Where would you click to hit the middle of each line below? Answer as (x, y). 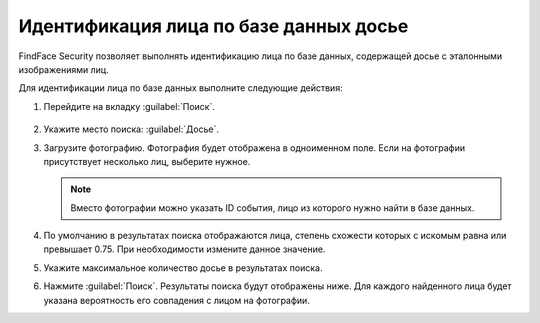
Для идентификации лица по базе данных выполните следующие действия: (181, 88)
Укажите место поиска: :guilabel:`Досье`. (131, 129)
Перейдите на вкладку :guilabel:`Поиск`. (129, 106)
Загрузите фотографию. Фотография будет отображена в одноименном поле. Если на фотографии (254, 147)
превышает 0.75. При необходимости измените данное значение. (184, 249)
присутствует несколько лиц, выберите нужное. (147, 161)
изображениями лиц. (63, 69)
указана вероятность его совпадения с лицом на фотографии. (176, 300)
